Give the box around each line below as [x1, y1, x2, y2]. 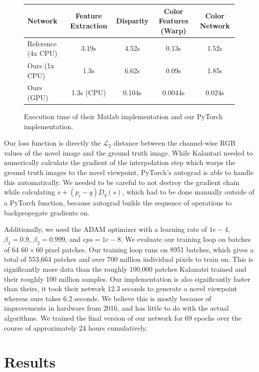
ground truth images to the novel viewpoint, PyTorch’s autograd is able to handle [4, 167, 254, 178]
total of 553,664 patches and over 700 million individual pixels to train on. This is [4, 254, 253, 264]
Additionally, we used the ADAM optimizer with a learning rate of [4, 224, 207, 234]
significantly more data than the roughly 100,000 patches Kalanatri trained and [4, 264, 247, 274]
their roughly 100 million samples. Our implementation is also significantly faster [4, 273, 251, 284]
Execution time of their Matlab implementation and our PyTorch [24, 111, 223, 122]
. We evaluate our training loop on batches [121, 234, 251, 244]
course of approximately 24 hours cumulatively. [4, 322, 148, 333]
